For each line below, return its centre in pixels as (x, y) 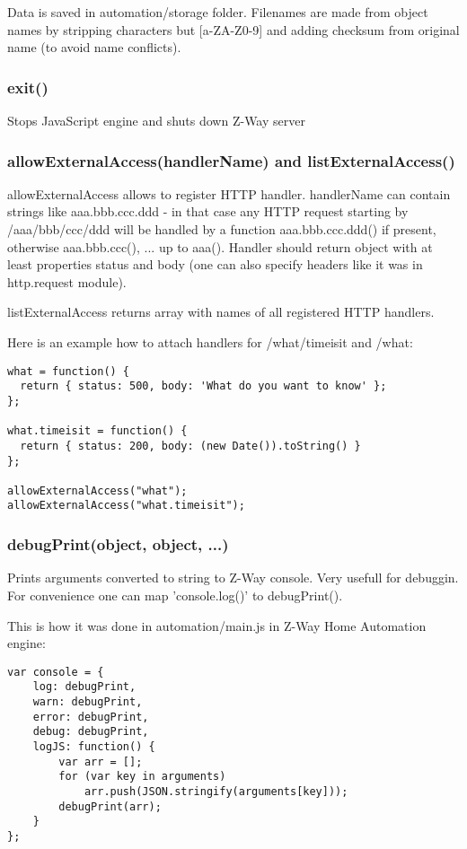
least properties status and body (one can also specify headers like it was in (215, 264)
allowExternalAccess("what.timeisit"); (126, 506)
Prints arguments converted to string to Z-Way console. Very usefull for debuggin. (233, 578)
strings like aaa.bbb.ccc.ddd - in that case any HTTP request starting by (208, 211)
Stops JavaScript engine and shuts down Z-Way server (156, 120)
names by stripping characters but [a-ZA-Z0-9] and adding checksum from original (233, 29)
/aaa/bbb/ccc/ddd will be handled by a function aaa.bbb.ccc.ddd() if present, (222, 229)
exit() (28, 87)
